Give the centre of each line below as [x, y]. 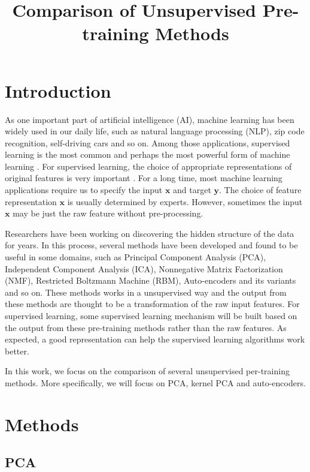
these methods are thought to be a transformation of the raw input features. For [152, 304]
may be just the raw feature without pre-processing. [108, 213]
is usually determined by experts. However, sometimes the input [185, 201]
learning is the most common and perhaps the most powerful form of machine [148, 154]
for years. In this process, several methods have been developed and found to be [151, 245]
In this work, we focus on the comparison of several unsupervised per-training [147, 371]
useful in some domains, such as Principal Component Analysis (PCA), [136, 257]
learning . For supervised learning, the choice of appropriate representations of [148, 166]
